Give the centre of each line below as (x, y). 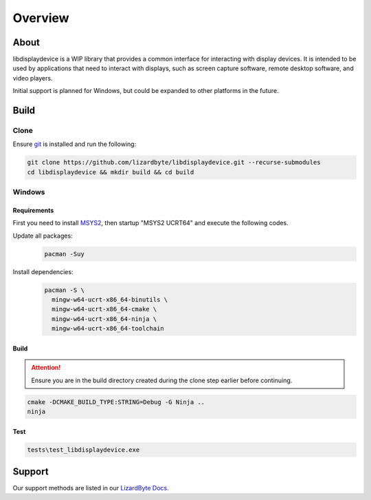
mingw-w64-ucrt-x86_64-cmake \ (104, 309)
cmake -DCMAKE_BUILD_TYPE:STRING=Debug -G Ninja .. (116, 402)
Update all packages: (43, 236)
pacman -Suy (65, 254)
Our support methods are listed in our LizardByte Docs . (91, 488)
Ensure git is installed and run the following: (75, 144)
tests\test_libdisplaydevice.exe (83, 450)
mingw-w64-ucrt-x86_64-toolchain (108, 329)
